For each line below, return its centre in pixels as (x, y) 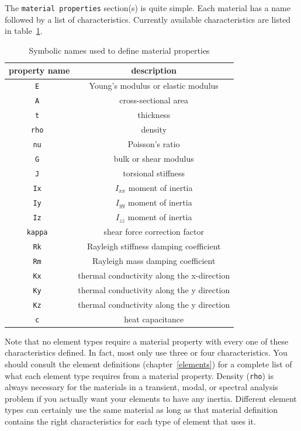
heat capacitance (154, 319)
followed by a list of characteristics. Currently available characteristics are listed (148, 19)
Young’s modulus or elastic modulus (154, 86)
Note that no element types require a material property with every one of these (147, 341)
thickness (154, 115)
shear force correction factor (154, 232)
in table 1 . (24, 31)
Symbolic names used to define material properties (119, 50)
